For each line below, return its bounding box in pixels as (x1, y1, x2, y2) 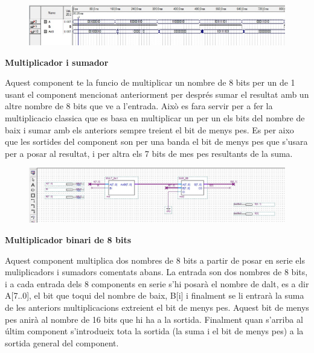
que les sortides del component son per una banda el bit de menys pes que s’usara (5, 135, 308, 148)
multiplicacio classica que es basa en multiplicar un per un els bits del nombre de (5, 112, 305, 124)
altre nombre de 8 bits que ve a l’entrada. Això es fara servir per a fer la (5, 100, 273, 112)
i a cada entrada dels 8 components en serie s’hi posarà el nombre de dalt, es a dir (5, 277, 309, 290)
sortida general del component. (5, 336, 119, 349)
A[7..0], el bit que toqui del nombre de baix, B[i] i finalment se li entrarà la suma (5, 289, 304, 302)
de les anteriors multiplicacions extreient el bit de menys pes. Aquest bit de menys (5, 301, 309, 314)
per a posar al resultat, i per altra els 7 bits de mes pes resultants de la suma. (5, 147, 293, 159)
